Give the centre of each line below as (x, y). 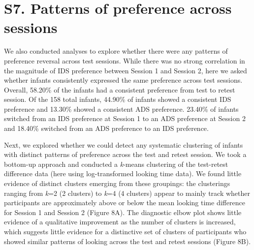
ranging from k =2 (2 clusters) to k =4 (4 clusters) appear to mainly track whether (127, 193)
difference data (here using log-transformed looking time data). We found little (123, 173)
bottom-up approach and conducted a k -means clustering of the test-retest (116, 164)
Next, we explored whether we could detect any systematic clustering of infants (124, 144)
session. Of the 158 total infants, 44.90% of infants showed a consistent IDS (118, 99)
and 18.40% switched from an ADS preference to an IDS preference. (106, 128)
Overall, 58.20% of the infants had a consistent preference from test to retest (120, 89)
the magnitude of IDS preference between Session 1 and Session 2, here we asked (126, 70)
